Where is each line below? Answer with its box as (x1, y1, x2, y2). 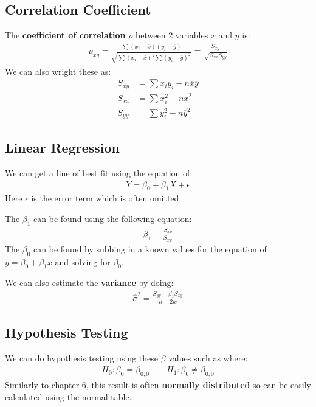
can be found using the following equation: (33, 212, 192, 224)
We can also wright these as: (5, 64, 111, 77)
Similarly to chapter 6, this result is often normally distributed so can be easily (5, 378, 311, 391)
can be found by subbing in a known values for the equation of (33, 242, 267, 255)
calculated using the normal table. (5, 390, 132, 403)
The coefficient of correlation (5, 29, 126, 41)
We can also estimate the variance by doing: (5, 276, 174, 289)
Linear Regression (5, 138, 120, 157)
